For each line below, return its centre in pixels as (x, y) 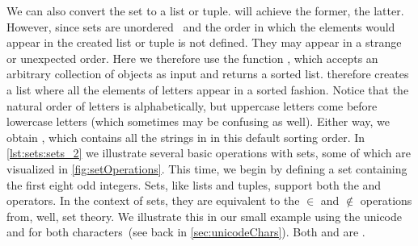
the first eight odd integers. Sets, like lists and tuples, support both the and (194, 184)
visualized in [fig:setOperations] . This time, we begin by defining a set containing (207, 168)
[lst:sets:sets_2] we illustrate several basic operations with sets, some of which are (209, 153)
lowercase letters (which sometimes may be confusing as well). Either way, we (198, 121)
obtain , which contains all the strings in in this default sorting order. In (186, 137)
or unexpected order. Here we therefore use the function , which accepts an (192, 58)
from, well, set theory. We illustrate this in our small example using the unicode (204, 216)
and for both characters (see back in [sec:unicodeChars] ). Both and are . (186, 232)
